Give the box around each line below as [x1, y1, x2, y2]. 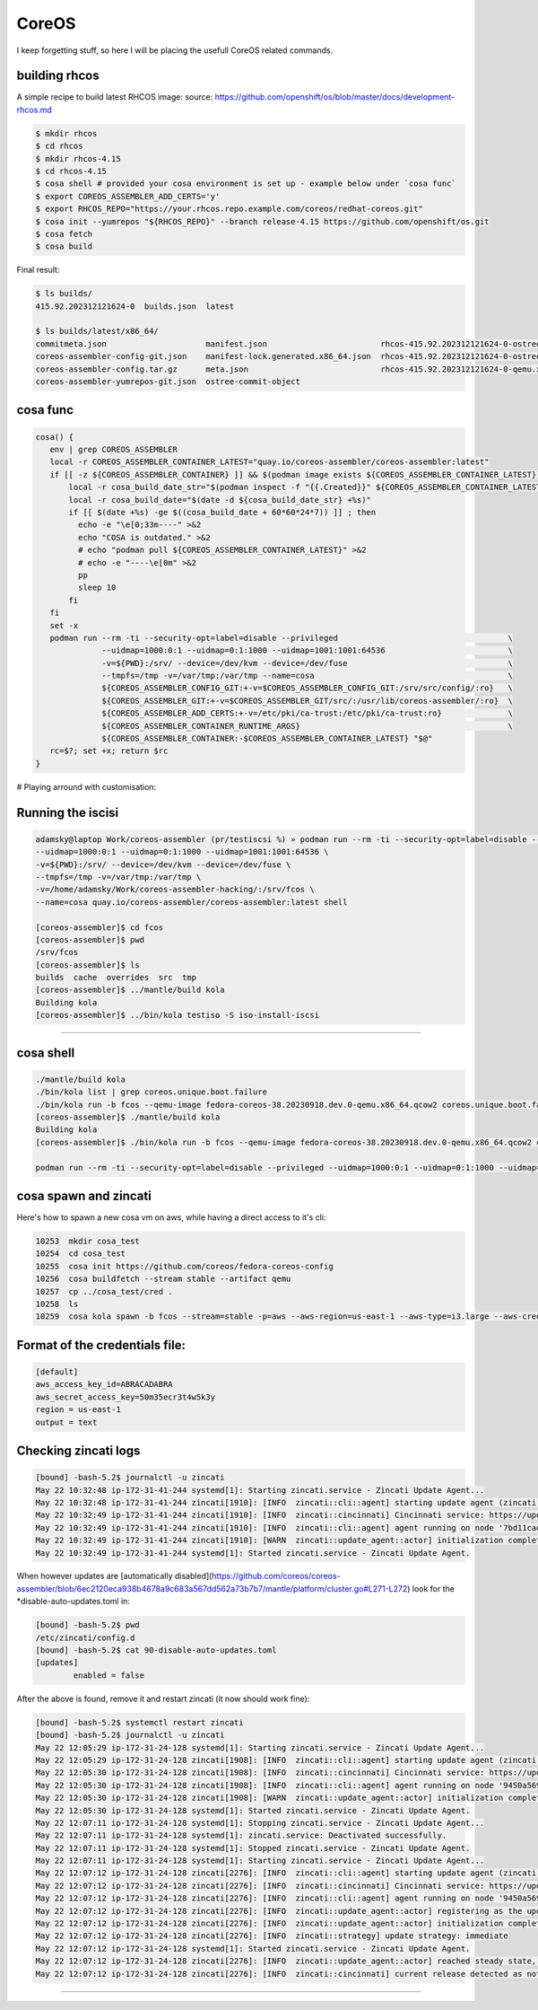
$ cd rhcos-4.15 [35, 166, 108, 176]
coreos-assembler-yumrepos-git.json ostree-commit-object [35, 377, 300, 387]
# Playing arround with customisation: [16, 781, 157, 792]
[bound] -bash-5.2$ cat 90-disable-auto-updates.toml [35, 1646, 277, 1655]
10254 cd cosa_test [35, 1249, 126, 1259]
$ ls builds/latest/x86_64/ [35, 326, 159, 337]
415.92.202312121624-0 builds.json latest [35, 301, 235, 312]
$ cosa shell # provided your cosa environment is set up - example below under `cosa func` [35, 179, 456, 189]
